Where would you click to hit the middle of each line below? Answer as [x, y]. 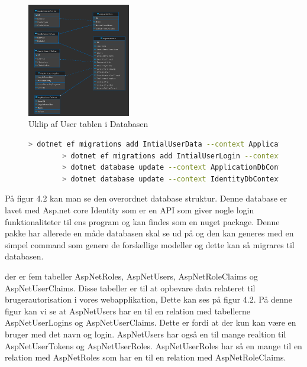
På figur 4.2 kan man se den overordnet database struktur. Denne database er [146, 198]
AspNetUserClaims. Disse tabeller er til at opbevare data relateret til [130, 288]
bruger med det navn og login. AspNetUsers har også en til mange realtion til [146, 334]
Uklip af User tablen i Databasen [88, 124]
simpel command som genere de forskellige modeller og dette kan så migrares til [150, 244]
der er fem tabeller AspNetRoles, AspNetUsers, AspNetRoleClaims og [131, 276]
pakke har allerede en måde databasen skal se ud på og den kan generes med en [149, 233]
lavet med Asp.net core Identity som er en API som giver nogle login [130, 210]
